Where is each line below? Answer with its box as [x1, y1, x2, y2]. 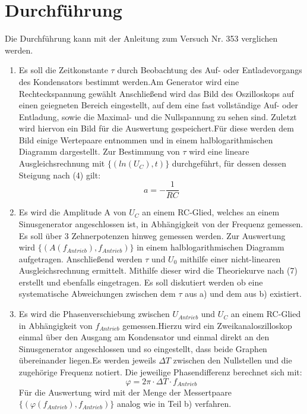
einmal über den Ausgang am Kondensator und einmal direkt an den [18, 331, 270, 343]
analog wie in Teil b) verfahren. [116, 397, 232, 410]
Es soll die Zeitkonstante [18, 64, 108, 76]
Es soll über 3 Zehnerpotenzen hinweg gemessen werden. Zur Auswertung [18, 229, 286, 241]
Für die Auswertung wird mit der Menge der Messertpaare [18, 385, 232, 398]
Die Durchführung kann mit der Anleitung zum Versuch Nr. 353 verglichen [5, 32, 278, 45]
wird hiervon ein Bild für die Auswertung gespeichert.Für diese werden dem [18, 122, 294, 134]
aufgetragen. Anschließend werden [18, 252, 143, 265]
